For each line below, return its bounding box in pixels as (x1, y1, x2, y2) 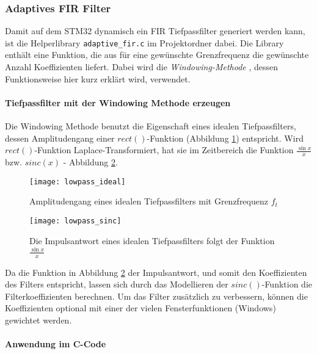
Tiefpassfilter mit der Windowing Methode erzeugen (5, 96, 231, 109)
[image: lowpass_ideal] (29, 177, 126, 186)
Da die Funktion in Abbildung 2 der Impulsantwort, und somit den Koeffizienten (5, 265, 307, 278)
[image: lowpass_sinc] (29, 216, 122, 225)
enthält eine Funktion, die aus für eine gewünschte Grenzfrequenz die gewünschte (5, 48, 309, 61)
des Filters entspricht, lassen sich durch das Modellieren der (5, 278, 228, 291)
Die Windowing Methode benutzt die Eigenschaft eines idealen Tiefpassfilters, (5, 120, 296, 132)
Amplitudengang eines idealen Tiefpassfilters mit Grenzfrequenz (29, 195, 268, 208)
